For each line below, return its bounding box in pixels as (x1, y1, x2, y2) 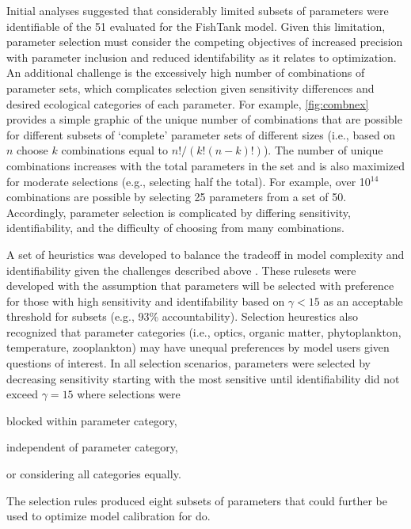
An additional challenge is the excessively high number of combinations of (6, 64, 365, 81)
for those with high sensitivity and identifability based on (6, 292, 285, 309)
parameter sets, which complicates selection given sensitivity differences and (6, 79, 375, 96)
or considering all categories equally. (6, 466, 181, 482)
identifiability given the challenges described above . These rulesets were (6, 261, 356, 278)
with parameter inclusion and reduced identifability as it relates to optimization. (6, 48, 397, 65)
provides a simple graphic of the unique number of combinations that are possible (6, 111, 402, 127)
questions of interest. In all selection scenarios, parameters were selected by (6, 355, 371, 371)
